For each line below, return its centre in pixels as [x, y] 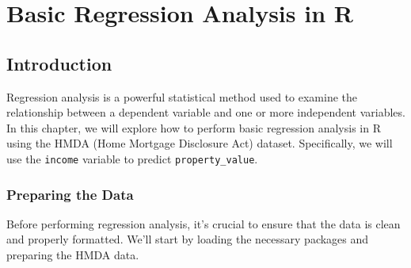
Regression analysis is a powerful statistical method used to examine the [182, 96]
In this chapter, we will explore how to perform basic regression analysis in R [194, 127]
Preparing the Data [70, 194]
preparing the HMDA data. [73, 255]
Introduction [59, 63]
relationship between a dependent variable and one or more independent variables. [206, 112]
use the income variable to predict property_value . [132, 158]
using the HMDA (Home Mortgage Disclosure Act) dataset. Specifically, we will [200, 143]
